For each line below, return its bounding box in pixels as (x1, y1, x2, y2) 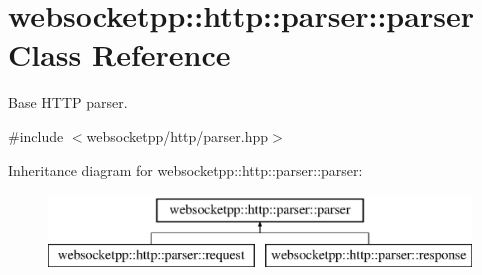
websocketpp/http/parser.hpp (86, 125, 269, 146)
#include (8, 125, 64, 146)
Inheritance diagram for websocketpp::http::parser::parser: (8, 159, 363, 180)
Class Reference (8, 34, 231, 75)
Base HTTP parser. (8, 92, 128, 113)
